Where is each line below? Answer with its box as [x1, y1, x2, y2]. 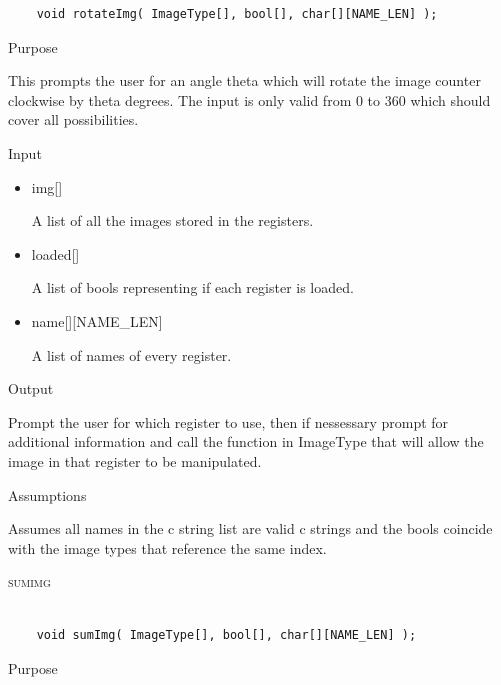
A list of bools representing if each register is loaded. [31, 277, 354, 298]
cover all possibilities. [8, 109, 139, 130]
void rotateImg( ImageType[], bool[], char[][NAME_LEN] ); [36, 7, 438, 21]
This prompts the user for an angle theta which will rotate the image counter [8, 70, 481, 91]
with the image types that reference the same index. [8, 537, 327, 558]
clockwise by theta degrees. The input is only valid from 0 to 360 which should [8, 89, 491, 110]
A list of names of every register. [31, 344, 232, 365]
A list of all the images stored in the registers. [31, 210, 314, 231]
